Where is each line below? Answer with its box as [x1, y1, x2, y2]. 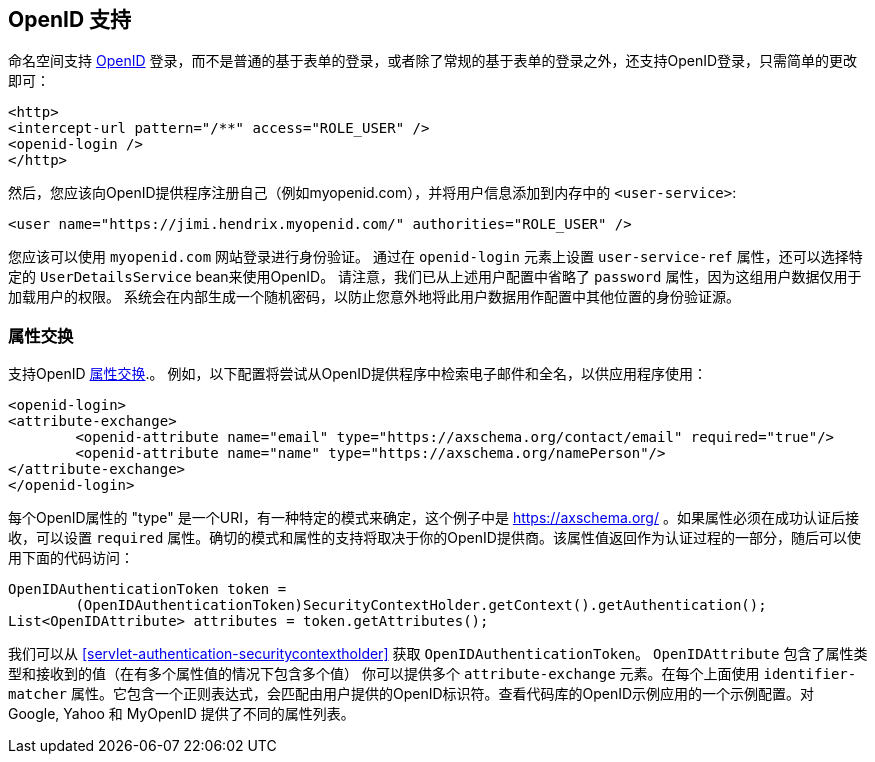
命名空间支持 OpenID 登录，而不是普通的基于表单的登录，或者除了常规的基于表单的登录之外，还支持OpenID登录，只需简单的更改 [8, 52, 858, 70]
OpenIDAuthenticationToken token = [8, 581, 287, 598]
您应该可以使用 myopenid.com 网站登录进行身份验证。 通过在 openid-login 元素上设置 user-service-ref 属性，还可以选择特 [8, 248, 863, 266]
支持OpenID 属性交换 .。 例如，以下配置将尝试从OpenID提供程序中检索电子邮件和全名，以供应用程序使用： [8, 365, 708, 383]
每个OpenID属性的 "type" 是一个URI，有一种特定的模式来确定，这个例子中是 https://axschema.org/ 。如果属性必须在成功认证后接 [8, 509, 859, 527]
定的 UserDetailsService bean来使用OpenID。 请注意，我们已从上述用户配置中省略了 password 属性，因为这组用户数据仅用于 [8, 268, 862, 286]
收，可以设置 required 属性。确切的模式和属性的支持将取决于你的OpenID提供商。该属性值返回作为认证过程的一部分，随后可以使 [8, 529, 861, 547]
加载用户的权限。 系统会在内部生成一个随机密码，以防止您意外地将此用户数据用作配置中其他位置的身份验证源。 [8, 288, 740, 306]
